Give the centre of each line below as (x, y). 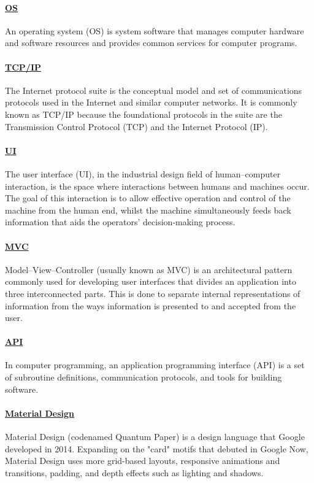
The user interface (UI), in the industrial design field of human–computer (143, 173)
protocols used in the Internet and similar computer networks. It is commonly (151, 102)
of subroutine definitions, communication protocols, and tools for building (144, 377)
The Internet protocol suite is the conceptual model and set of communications (154, 90)
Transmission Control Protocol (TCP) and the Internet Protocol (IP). (136, 126)
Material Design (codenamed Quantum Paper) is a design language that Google (155, 437)
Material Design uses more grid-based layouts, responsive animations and (143, 461)
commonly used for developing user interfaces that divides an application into (151, 281)
